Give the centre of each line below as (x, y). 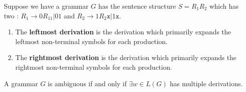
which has (224, 6)
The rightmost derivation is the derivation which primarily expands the (126, 57)
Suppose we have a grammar (46, 6)
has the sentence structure (137, 6)
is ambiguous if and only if (87, 83)
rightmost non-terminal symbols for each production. (94, 67)
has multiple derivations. (206, 83)
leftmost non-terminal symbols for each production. (91, 41)
